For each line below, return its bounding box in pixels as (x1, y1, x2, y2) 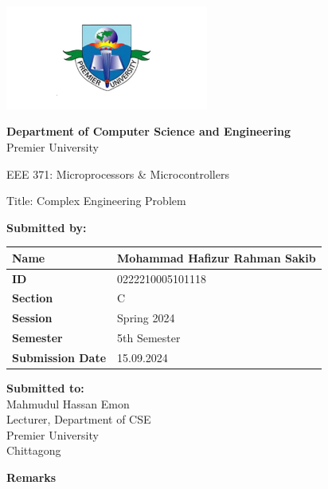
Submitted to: (6, 380, 84, 396)
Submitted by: (6, 219, 87, 235)
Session (12, 310, 53, 326)
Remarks (6, 469, 57, 486)
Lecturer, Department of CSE (6, 411, 151, 428)
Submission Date (12, 349, 107, 365)
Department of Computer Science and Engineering (6, 123, 291, 140)
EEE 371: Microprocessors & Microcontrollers (6, 165, 229, 182)
